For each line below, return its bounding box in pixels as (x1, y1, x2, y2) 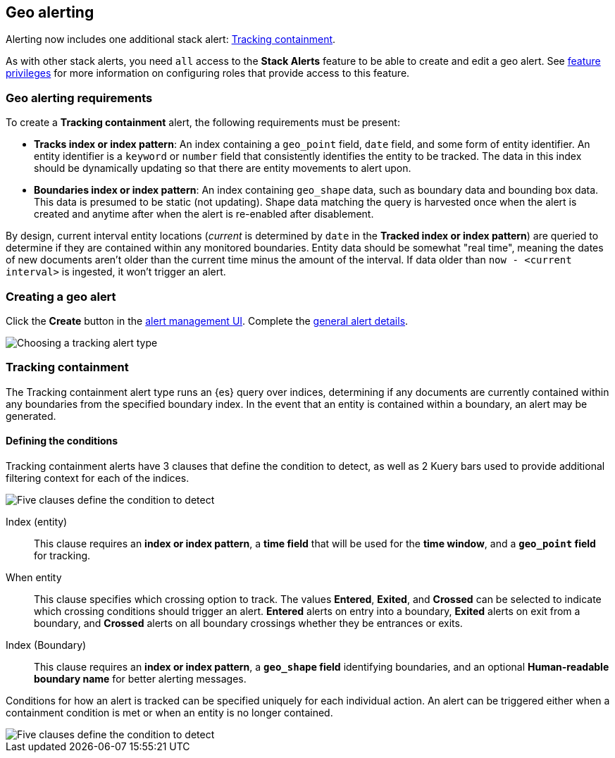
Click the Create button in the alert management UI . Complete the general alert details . (6, 314, 409, 327)
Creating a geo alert (6, 289, 116, 304)
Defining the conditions (6, 435, 118, 447)
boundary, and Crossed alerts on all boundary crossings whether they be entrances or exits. (34, 616, 463, 629)
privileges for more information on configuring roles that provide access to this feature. (6, 67, 410, 80)
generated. (6, 409, 56, 422)
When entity (6, 571, 62, 583)
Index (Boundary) (6, 638, 87, 651)
